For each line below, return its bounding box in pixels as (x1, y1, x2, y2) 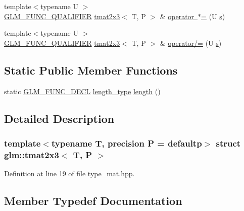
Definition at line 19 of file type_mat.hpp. (4, 168, 135, 179)
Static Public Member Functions (4, 62, 178, 78)
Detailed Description (4, 110, 115, 126)
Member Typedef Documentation (4, 193, 182, 208)
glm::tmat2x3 (4, 148, 59, 161)
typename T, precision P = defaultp (51, 136, 202, 149)
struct (216, 136, 241, 149)
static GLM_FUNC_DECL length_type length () (4, 86, 161, 96)
